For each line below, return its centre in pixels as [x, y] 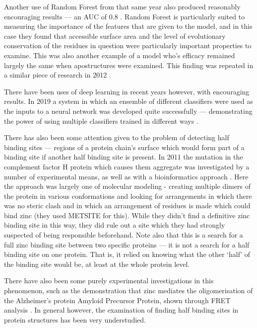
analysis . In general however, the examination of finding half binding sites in [121, 310]
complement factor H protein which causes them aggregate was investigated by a [127, 166]
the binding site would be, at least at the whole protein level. [97, 264]
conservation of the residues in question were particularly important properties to [128, 45]
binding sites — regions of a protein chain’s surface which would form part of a [124, 147]
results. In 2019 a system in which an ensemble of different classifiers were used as [128, 101]
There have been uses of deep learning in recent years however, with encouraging [127, 91]
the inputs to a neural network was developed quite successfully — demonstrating [128, 111]
